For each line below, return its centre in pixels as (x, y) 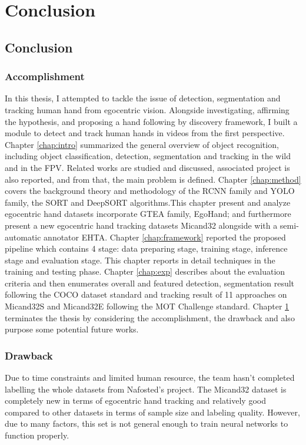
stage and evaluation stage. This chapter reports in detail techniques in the (140, 260)
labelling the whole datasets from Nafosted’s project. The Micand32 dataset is (146, 389)
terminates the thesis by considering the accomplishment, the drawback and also (150, 317)
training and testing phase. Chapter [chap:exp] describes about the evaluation (145, 271)
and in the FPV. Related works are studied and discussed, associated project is (147, 167)
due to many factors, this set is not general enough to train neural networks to (147, 423)
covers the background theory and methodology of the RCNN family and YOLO (150, 191)
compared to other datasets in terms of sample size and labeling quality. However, (152, 412)
